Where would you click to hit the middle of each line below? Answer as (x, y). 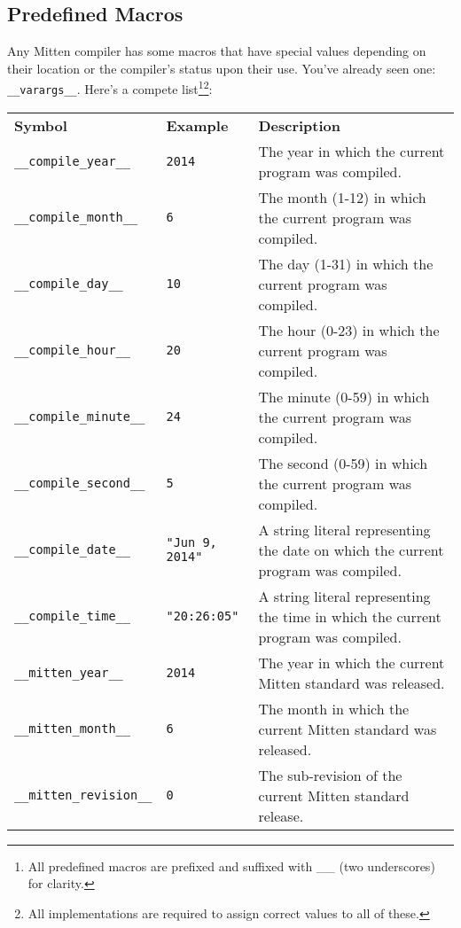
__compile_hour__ (72, 351)
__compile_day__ (69, 284)
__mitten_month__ (72, 729)
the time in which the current (350, 616)
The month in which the (334, 708)
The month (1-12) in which (342, 197)
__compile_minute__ (80, 417)
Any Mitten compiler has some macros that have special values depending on (217, 51)
